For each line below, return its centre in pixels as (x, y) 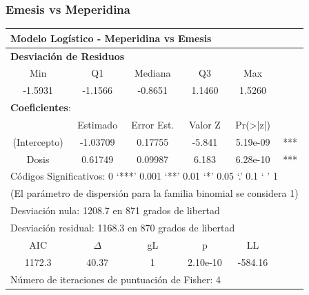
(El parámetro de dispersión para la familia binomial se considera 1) (154, 193)
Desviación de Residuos (68, 56)
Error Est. (153, 124)
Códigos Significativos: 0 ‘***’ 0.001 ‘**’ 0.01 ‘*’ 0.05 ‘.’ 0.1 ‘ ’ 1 (144, 176)
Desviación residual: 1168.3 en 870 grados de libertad (123, 227)
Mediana (153, 73)
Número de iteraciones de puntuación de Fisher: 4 (116, 279)
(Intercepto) (38, 141)
